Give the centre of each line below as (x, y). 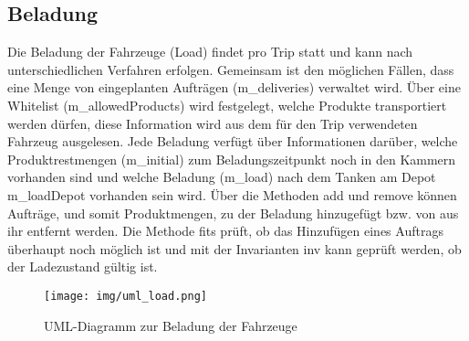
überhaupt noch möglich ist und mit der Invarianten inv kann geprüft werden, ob (234, 248)
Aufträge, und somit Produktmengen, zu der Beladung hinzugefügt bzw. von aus (233, 213)
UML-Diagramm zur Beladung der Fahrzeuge (171, 325)
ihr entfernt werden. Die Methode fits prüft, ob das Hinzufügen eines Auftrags (225, 231)
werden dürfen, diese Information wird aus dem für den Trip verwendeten (213, 123)
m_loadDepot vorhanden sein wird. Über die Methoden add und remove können (232, 194)
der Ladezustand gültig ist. (83, 266)
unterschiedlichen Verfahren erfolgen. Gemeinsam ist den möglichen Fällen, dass (231, 69)
